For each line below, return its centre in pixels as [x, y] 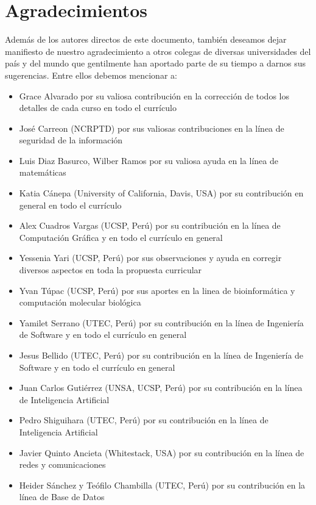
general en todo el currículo [70, 205]
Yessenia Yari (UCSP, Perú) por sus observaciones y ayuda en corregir [150, 258]
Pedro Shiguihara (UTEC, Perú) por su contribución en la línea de [144, 420]
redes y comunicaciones [62, 464]
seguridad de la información [71, 140]
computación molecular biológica [80, 302]
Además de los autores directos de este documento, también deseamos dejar [146, 39]
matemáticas [43, 172]
